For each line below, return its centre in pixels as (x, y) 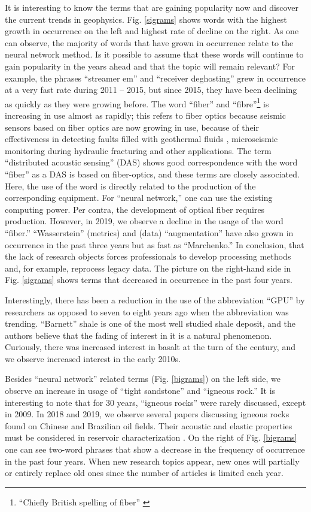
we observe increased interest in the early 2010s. (93, 358)
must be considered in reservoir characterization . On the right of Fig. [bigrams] (151, 437)
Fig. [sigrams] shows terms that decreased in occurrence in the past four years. (149, 280)
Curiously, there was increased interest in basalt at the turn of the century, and (150, 347)
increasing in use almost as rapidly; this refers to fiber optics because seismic (145, 115)
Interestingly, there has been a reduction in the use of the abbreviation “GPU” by (155, 299)
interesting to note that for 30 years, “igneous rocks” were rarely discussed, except (155, 402)
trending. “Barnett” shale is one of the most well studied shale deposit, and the (150, 323)
